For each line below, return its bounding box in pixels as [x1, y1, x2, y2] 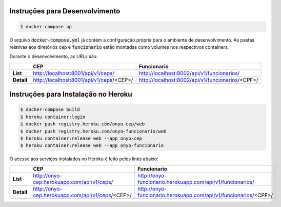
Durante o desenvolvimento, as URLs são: [9, 53, 98, 60]
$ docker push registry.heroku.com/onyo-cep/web [20, 121, 145, 127]
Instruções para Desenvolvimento [9, 7, 121, 15]
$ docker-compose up [20, 24, 72, 29]
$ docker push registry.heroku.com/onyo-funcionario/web [20, 128, 167, 134]
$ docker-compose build [20, 107, 81, 112]
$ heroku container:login [20, 114, 86, 120]
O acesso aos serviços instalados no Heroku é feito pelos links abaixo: [9, 156, 158, 162]
